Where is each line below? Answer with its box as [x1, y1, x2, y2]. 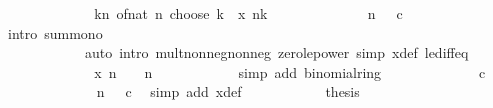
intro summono [7, 22, 103, 43]
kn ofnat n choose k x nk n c [94, 3, 403, 23]
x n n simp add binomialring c [94, 61, 486, 82]
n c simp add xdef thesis [96, 81, 360, 102]
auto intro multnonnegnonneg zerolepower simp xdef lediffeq [84, 42, 469, 63]
